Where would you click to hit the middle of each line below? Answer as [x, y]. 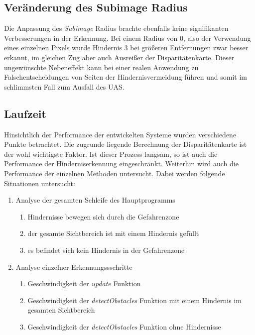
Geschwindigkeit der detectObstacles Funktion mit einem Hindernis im [134, 300]
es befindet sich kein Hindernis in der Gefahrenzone [106, 250]
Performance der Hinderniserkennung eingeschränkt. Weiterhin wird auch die [121, 164]
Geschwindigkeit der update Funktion [84, 283]
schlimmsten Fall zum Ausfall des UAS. [64, 86]
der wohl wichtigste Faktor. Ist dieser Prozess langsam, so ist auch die [111, 154]
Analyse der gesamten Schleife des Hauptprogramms [95, 200]
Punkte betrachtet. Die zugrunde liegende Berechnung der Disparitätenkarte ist [126, 144]
